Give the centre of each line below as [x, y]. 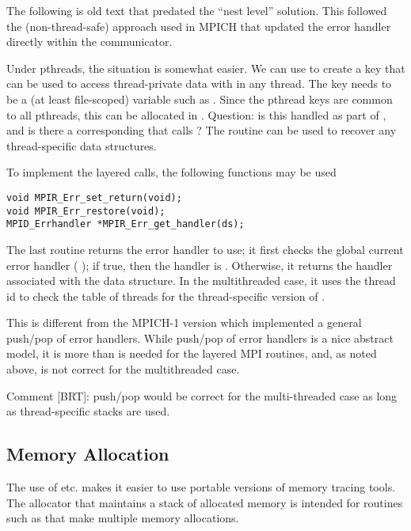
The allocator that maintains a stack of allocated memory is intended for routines [205, 502]
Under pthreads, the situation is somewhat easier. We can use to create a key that [206, 68]
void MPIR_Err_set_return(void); [94, 197]
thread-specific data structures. [82, 145]
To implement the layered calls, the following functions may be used [171, 172]
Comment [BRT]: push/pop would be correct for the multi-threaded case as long [202, 395]
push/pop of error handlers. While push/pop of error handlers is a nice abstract [200, 338]
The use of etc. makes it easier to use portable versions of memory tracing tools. [201, 487]
